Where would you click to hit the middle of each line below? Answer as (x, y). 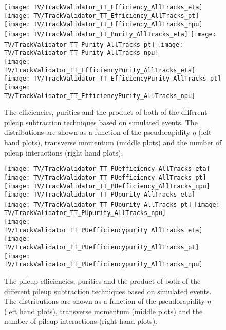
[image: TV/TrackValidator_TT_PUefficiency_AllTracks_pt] (105, 177)
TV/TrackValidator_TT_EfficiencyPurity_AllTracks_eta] (100, 70)
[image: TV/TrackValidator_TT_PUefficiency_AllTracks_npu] (107, 186)
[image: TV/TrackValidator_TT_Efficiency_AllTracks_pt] (102, 16)
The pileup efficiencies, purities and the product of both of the (102, 281)
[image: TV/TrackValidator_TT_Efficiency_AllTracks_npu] (103, 24)
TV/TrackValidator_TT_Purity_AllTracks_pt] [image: (94, 44)
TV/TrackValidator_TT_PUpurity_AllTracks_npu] (85, 213)
